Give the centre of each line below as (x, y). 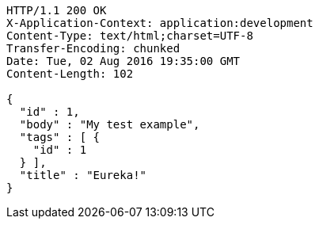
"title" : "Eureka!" (83, 175)
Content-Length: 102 (70, 74)
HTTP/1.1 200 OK (57, 10)
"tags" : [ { (60, 137)
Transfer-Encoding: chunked (93, 48)
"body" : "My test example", (110, 124)
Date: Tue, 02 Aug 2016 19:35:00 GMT (123, 61)
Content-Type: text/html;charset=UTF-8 (130, 36)
